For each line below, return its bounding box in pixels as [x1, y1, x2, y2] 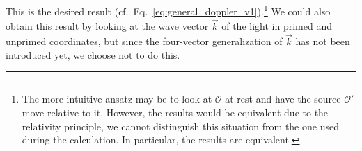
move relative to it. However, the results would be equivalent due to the [22, 105, 329, 120]
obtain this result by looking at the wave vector [6, 19, 209, 33]
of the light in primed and [221, 19, 332, 33]
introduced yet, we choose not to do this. [6, 47, 180, 62]
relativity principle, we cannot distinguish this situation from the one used [22, 118, 339, 133]
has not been [295, 34, 350, 48]
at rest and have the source [225, 91, 341, 106]
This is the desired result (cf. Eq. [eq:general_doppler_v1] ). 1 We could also [6, 2, 331, 18]
